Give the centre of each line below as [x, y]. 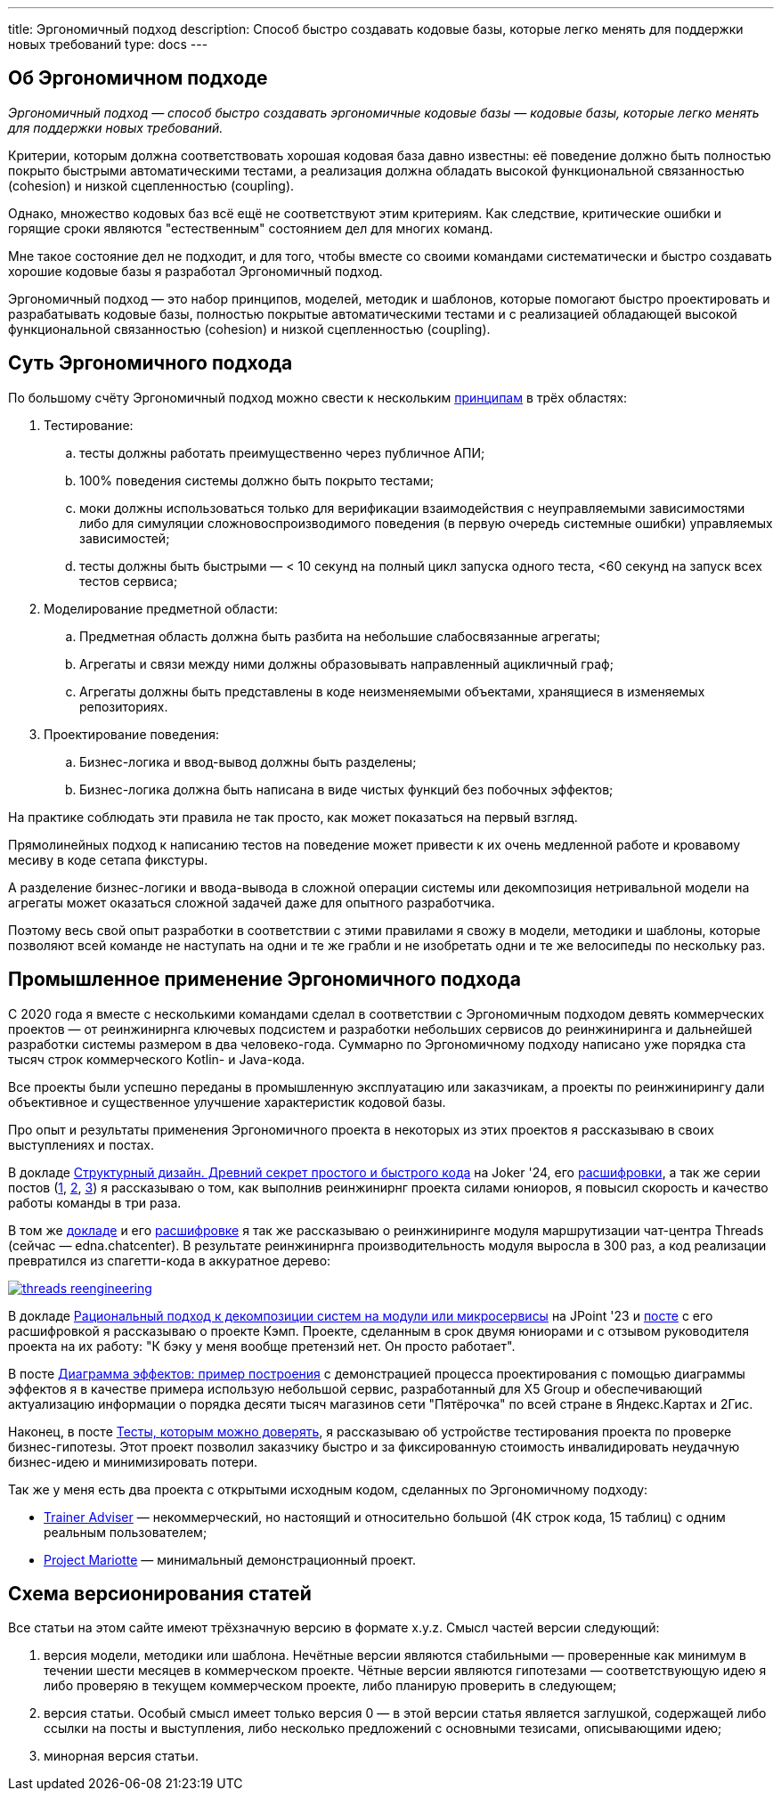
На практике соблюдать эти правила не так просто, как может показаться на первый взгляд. [293, 817]
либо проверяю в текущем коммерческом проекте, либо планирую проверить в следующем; [330, 1686]
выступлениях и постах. [81, 1144]
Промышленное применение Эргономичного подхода [264, 980]
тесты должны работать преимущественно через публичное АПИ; [282, 452]
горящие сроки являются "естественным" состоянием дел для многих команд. [251, 228]
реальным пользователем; [126, 1532]
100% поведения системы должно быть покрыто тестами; [256, 480]
